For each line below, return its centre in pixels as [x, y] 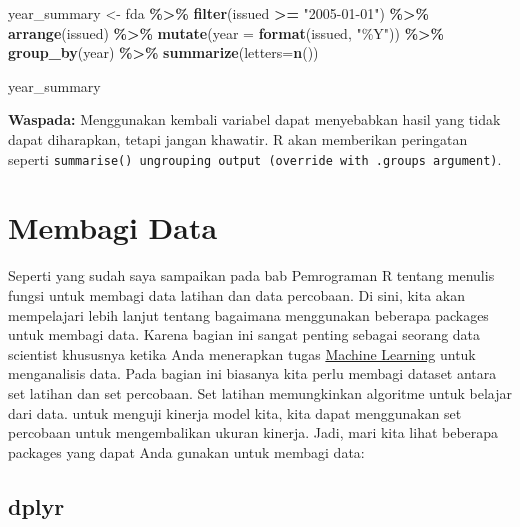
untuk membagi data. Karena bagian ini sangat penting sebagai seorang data [244, 334]
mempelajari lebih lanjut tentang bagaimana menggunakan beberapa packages [248, 314]
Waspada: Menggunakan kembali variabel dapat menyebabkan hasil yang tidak [254, 119]
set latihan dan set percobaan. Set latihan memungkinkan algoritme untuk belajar [260, 392]
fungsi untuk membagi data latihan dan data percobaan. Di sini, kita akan [237, 294]
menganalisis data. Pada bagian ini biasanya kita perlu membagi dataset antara [252, 373]
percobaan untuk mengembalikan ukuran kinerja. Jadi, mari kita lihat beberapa [253, 432]
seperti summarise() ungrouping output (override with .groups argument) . [255, 158]
